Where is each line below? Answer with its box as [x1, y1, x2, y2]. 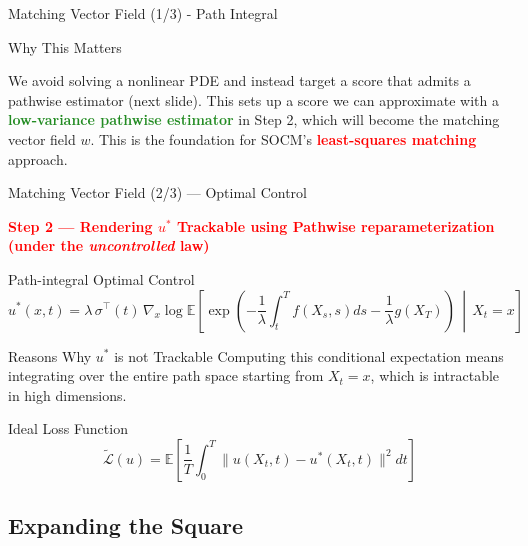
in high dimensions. [8, 384, 127, 405]
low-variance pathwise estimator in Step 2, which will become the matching [8, 109, 500, 130]
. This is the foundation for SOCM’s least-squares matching [90, 128, 477, 149]
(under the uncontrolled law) [8, 235, 210, 256]
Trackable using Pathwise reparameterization [177, 215, 495, 236]
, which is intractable [370, 365, 500, 386]
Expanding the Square [8, 510, 244, 541]
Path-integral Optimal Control [8, 268, 195, 289]
